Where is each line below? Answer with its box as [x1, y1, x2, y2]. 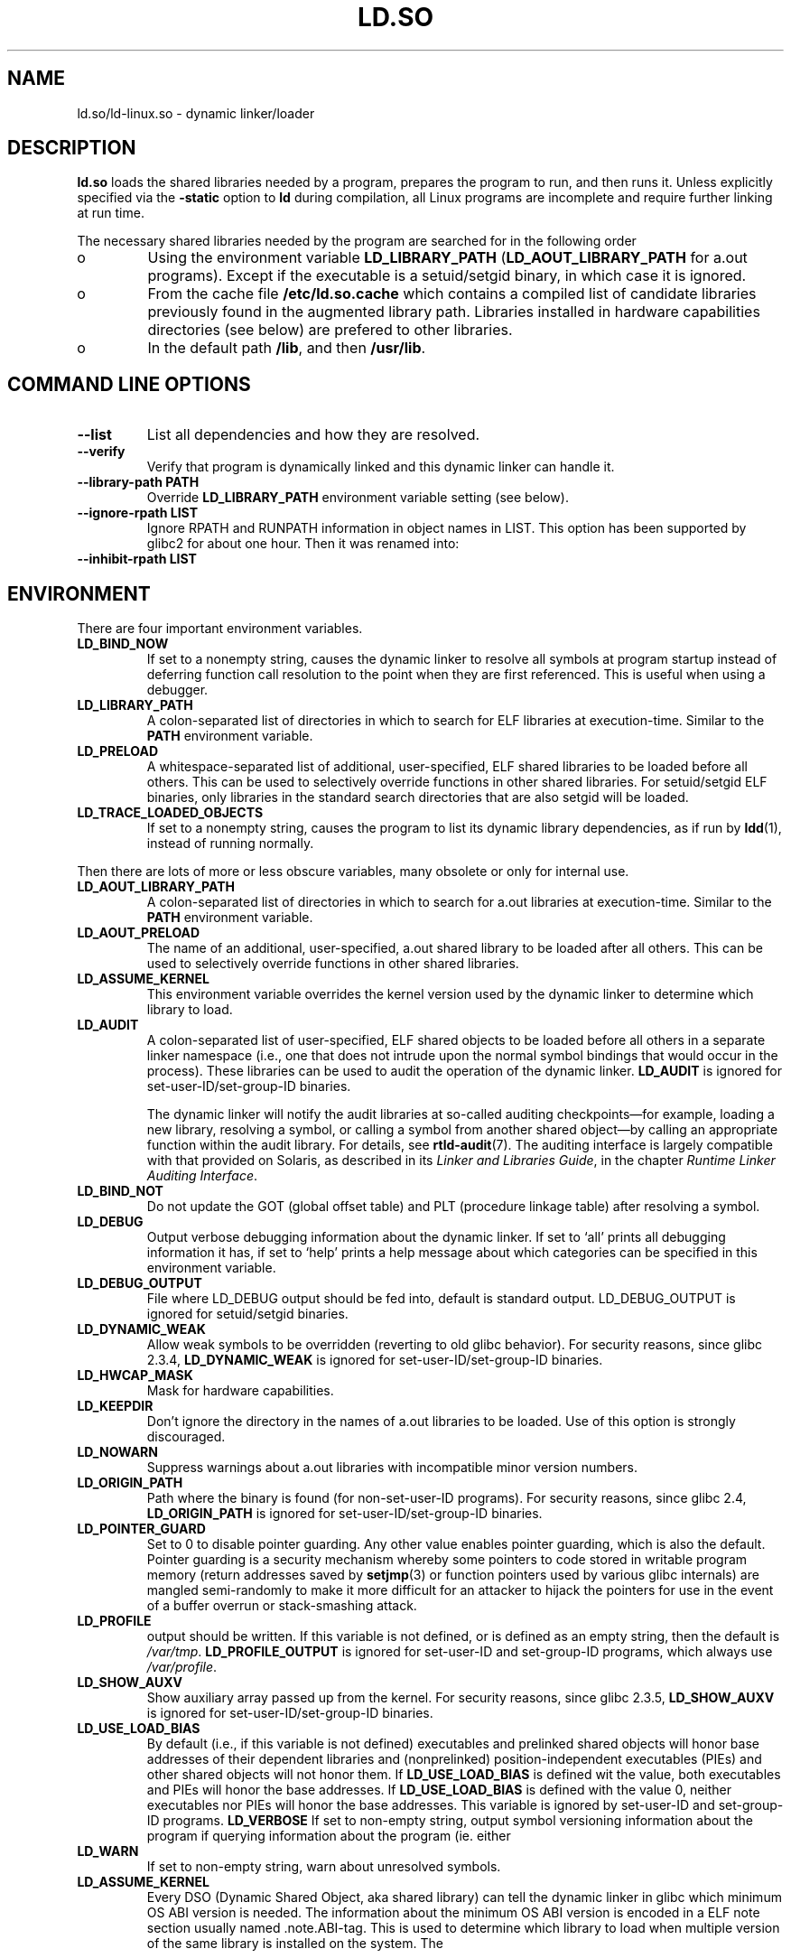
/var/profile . [146, 1659, 218, 1675]
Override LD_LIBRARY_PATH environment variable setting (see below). [146, 489, 569, 506]
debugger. [146, 682, 209, 698]
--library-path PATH [77, 474, 200, 490]
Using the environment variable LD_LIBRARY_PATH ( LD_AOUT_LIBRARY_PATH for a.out [147, 248, 748, 267]
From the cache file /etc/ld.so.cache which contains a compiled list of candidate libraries [147, 284, 757, 303]
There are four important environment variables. [77, 620, 363, 637]
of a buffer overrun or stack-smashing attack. [146, 1598, 417, 1614]
